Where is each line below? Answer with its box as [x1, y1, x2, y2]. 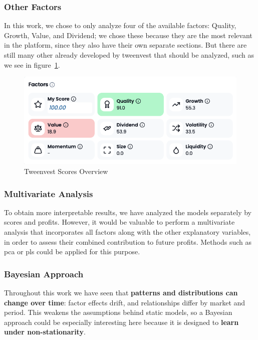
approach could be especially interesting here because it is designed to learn [4, 316, 239, 327]
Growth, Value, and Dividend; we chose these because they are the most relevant [4, 30, 252, 40]
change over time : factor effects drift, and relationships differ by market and [4, 297, 245, 307]
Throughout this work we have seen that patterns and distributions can [4, 287, 238, 298]
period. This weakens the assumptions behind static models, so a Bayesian [4, 307, 232, 317]
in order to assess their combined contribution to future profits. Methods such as [4, 236, 251, 247]
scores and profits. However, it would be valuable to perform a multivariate [4, 217, 235, 227]
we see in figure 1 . [4, 59, 60, 70]
